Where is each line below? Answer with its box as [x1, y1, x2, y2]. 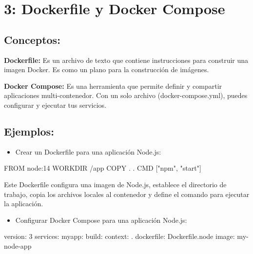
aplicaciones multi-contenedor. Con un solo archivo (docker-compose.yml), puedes [4, 90, 248, 100]
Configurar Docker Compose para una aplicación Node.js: [15, 215, 187, 225]
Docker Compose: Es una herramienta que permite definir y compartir [4, 80, 222, 91]
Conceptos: [4, 32, 60, 47]
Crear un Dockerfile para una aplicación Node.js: [15, 146, 161, 156]
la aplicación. [4, 198, 43, 209]
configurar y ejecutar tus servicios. [4, 99, 106, 110]
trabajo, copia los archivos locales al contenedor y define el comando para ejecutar [4, 189, 250, 199]
